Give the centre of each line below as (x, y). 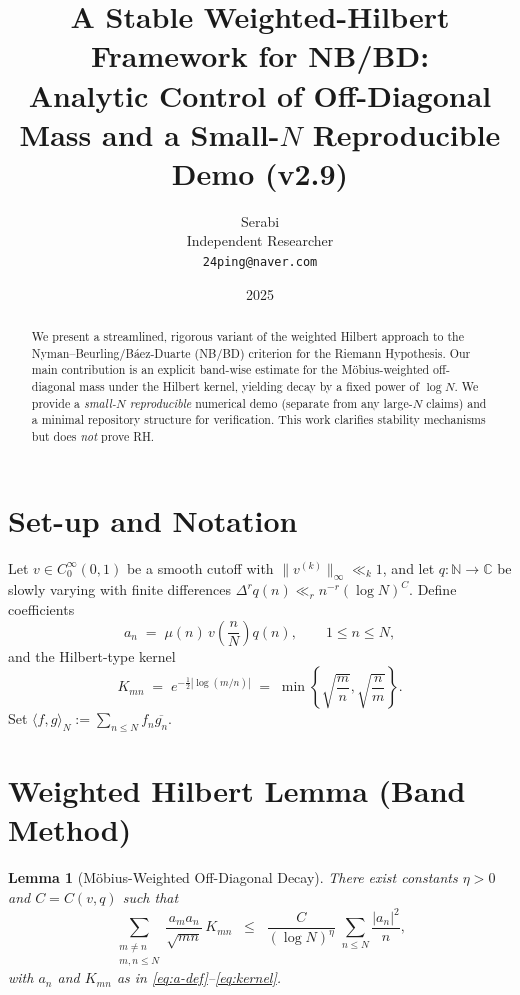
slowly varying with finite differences (120, 589)
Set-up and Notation (153, 519)
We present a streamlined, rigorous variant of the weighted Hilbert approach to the (247, 336)
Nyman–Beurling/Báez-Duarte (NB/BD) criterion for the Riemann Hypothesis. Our (251, 352)
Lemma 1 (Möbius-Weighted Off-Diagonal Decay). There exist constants (233, 877)
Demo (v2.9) (260, 172)
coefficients (41, 609)
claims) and (456, 402)
